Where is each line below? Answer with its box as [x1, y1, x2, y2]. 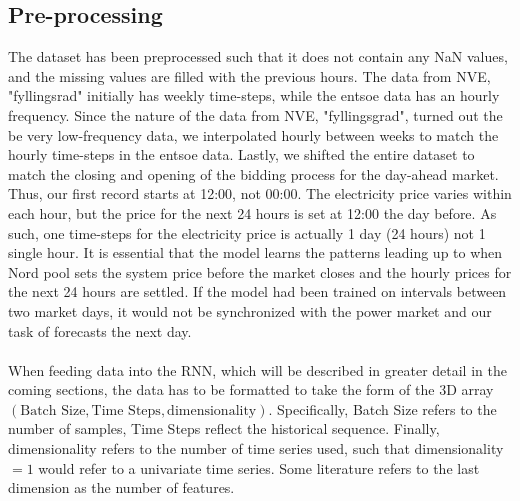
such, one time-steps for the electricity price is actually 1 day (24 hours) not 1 [8, 222, 486, 243]
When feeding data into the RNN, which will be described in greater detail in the [8, 359, 507, 380]
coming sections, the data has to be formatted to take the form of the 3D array [8, 379, 494, 400]
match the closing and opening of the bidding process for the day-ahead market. [8, 163, 499, 184]
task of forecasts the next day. [8, 320, 192, 341]
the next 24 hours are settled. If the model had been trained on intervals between [8, 281, 507, 302]
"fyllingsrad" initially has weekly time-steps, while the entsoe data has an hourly [8, 85, 500, 106]
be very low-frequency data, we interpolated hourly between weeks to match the [8, 124, 499, 145]
